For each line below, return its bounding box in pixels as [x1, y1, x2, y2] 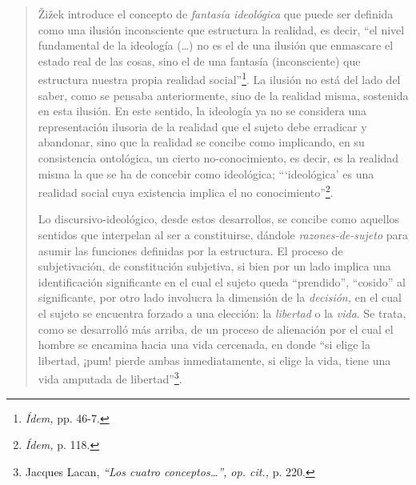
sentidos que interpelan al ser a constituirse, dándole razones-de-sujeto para [38, 226, 409, 243]
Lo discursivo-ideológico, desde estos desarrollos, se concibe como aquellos [38, 210, 400, 227]
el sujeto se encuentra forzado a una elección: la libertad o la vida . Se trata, [38, 305, 406, 321]
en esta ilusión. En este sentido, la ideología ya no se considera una [38, 102, 366, 119]
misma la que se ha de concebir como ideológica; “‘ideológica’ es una [38, 165, 374, 182]
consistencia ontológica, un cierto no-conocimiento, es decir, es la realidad [38, 150, 399, 166]
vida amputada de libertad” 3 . [38, 368, 182, 387]
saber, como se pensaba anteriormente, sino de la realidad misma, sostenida [38, 86, 409, 103]
